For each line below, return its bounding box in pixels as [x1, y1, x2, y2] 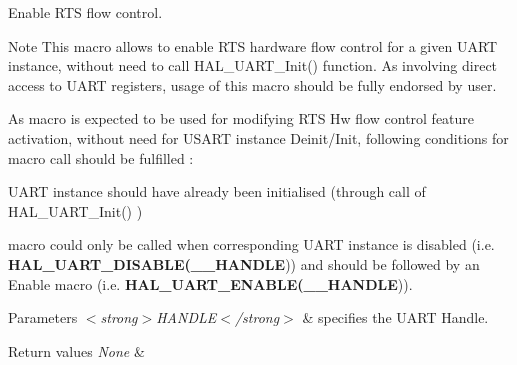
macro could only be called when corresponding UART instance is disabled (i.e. [8, 234, 495, 255]
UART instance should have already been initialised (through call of [8, 181, 426, 202]
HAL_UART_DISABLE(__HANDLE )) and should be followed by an [8, 253, 480, 274]
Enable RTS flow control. [8, 2, 163, 22]
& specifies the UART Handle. [302, 307, 489, 328]
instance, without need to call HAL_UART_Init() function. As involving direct [8, 55, 498, 76]
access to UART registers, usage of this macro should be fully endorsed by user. [8, 74, 497, 95]
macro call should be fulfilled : [8, 147, 194, 168]
